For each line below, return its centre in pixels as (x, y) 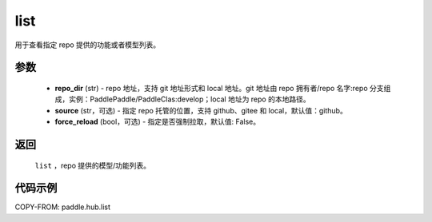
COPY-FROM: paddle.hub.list (63, 207)
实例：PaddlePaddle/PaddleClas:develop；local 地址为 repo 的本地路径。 (190, 99)
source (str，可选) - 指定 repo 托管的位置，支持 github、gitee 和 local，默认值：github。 (201, 110)
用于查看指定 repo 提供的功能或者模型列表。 (88, 45)
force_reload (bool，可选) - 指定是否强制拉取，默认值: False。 (158, 122)
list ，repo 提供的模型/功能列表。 (93, 165)
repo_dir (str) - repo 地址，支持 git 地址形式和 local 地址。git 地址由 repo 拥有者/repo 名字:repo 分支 (219, 88)
